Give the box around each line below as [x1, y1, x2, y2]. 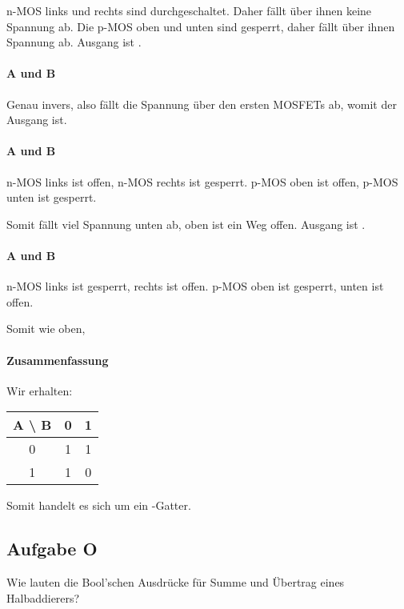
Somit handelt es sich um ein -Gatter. [6, 497, 191, 514]
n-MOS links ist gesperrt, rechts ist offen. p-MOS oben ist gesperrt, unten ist [6, 278, 384, 294]
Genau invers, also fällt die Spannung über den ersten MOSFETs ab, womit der [6, 95, 397, 112]
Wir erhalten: [6, 382, 73, 399]
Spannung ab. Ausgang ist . [6, 34, 142, 50]
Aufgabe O [6, 536, 98, 561]
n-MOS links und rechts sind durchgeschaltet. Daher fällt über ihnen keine [6, 2, 372, 18]
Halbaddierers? [6, 589, 80, 606]
